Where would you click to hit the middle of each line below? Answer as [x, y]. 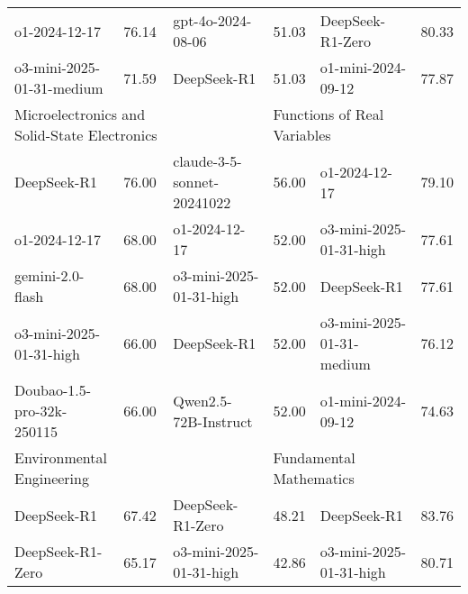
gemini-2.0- [49, 275]
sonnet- [196, 182]
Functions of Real [328, 114]
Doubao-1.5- [53, 390]
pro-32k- [41, 411]
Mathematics [314, 478]
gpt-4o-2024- [212, 20]
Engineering [52, 478]
